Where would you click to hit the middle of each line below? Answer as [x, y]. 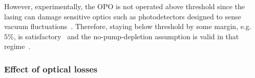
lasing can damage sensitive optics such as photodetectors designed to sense [123, 16]
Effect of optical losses [51, 69]
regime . [17, 46]
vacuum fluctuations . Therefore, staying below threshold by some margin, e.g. [128, 26]
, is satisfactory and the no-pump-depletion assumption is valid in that [126, 36]
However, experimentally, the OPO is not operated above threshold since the [124, 6]
